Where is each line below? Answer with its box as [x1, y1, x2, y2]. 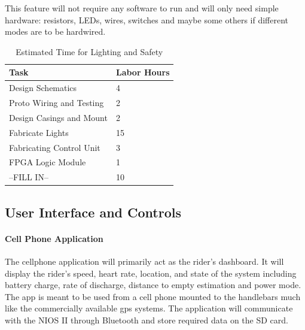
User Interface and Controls [5, 202, 181, 221]
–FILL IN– [9, 171, 48, 183]
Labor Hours [115, 66, 170, 78]
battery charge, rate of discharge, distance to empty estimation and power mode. [5, 278, 301, 291]
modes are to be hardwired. [5, 25, 106, 38]
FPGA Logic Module [9, 156, 86, 168]
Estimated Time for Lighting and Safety [16, 45, 163, 57]
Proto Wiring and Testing [9, 96, 104, 109]
